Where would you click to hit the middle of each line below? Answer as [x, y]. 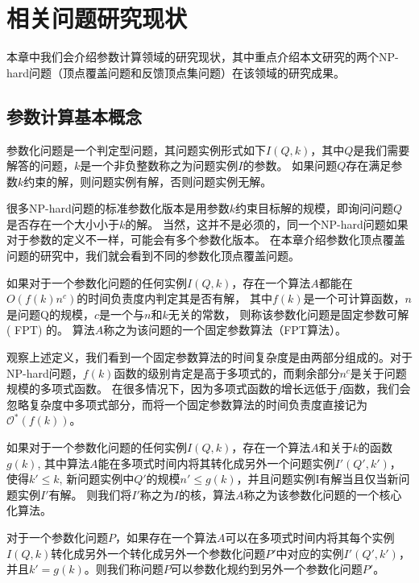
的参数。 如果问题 [290, 165]
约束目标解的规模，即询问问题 [315, 208]
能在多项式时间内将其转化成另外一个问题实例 [216, 463]
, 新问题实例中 [97, 479]
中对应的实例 [310, 553]
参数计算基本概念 [74, 116]
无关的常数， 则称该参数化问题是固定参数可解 [288, 314]
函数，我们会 [377, 389]
